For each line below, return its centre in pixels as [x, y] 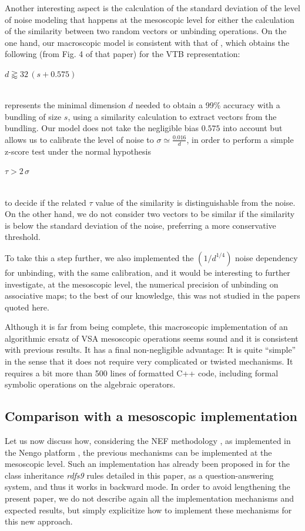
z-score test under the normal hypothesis [78, 151]
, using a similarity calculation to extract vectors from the [172, 116]
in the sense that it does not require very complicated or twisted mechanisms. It [149, 361]
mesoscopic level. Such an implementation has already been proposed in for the [147, 464]
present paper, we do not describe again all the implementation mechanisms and [149, 498]
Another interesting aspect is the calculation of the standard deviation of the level [152, 8]
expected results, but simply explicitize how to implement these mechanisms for [148, 510]
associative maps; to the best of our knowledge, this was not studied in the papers [152, 295]
